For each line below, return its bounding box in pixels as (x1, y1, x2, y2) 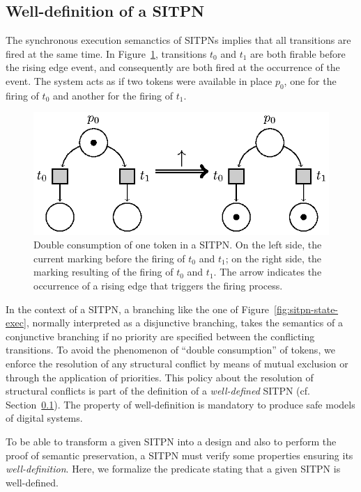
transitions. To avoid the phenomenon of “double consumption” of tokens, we (6, 342, 335, 357)
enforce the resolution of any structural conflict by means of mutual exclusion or (6, 356, 348, 371)
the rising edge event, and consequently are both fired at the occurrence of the (6, 60, 340, 74)
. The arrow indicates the (213, 264, 322, 279)
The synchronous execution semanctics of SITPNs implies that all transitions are (6, 33, 351, 47)
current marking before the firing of (33, 251, 185, 265)
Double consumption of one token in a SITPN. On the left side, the (33, 237, 322, 252)
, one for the (284, 73, 337, 88)
